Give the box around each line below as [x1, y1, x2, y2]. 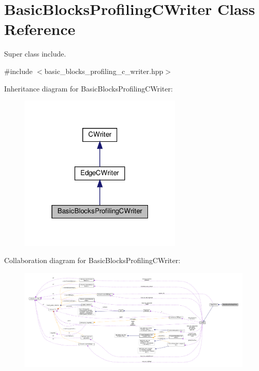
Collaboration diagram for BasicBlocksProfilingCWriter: [4, 255, 180, 266]
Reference [4, 18, 76, 40]
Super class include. [4, 48, 66, 59]
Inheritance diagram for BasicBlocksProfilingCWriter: [4, 83, 173, 94]
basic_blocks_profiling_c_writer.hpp [44, 65, 163, 76]
